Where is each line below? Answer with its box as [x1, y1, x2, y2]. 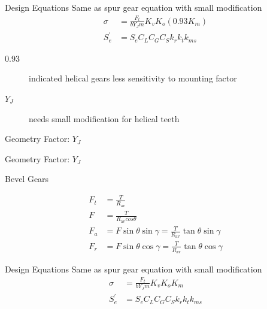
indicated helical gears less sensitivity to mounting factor [29, 72, 237, 84]
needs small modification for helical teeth [29, 112, 180, 125]
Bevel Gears [5, 172, 49, 185]
